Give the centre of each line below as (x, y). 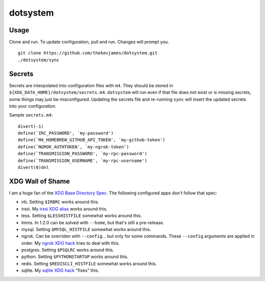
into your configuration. (33, 106)
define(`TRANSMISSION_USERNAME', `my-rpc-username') (82, 161)
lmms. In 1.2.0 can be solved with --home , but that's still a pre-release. (93, 222)
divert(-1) (31, 126)
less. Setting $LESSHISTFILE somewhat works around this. (82, 216)
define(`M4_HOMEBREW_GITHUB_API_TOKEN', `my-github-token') (92, 140)
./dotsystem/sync (39, 60)
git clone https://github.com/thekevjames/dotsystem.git (88, 53)
